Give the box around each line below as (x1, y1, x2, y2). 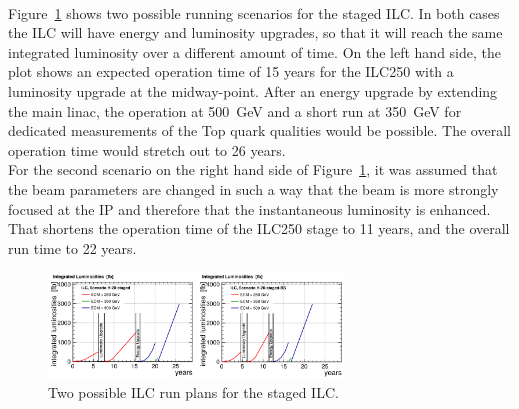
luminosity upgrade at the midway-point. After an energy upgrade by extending (8, 80, 498, 101)
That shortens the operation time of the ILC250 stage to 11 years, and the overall (8, 218, 510, 239)
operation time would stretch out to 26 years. (8, 139, 286, 160)
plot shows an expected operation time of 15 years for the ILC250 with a (8, 61, 454, 82)
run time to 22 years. (8, 237, 137, 258)
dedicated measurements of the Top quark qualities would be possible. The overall (8, 120, 511, 141)
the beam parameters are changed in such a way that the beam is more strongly (8, 178, 499, 199)
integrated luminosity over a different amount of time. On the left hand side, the (8, 41, 501, 62)
